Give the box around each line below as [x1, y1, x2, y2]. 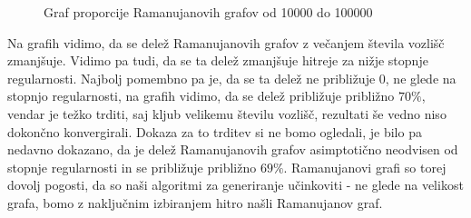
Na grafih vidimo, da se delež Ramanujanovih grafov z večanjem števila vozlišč [7, 33, 445, 52]
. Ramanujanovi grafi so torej [283, 157, 446, 176]
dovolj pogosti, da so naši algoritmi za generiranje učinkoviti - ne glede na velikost [7, 175, 464, 194]
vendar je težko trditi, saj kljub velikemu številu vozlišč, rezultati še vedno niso [7, 104, 446, 123]
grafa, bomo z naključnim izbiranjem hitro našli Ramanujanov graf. [7, 193, 383, 212]
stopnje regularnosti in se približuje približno [7, 157, 257, 176]
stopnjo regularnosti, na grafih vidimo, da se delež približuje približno [7, 86, 395, 105]
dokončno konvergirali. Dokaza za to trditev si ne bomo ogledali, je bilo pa [7, 122, 422, 141]
